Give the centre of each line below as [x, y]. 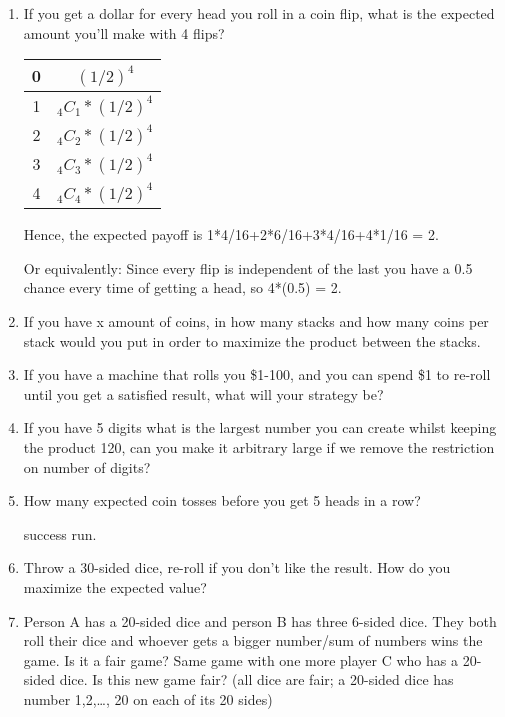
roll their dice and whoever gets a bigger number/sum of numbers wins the [253, 640]
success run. [60, 533]
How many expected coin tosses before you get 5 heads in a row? [222, 500]
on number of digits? [87, 466]
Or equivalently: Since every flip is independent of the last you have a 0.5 [248, 267]
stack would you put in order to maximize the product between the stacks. [252, 340]
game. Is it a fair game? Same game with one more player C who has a [240, 659]
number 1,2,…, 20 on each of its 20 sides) [148, 698]
